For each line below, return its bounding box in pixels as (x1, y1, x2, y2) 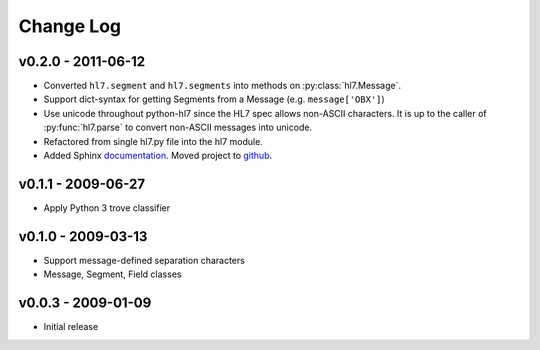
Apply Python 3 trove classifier (43, 201, 170, 214)
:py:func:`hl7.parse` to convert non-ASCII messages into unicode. (43, 121, 313, 134)
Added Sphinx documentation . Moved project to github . (43, 150, 273, 162)
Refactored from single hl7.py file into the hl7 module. (43, 135, 264, 147)
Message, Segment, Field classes (43, 268, 182, 280)
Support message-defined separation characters (43, 254, 245, 266)
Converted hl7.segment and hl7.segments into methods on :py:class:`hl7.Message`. (43, 80, 402, 92)
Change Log (18, 15, 122, 37)
